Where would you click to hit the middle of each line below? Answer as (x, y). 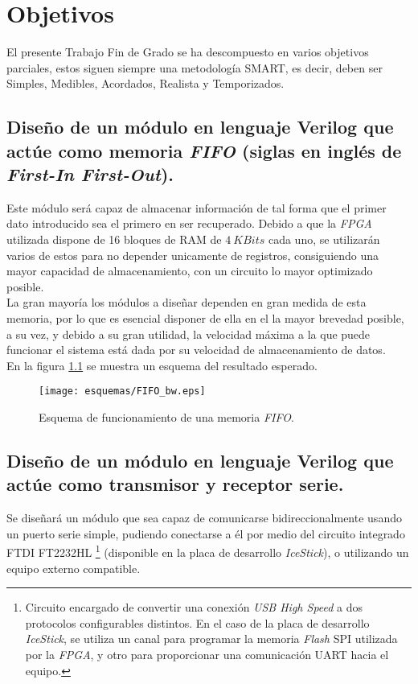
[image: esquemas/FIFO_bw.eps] (122, 391)
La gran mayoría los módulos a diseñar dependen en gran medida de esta (186, 302)
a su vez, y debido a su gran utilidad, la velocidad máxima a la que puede (189, 334)
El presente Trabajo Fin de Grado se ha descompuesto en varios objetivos (188, 52)
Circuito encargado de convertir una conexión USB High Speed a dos (194, 607)
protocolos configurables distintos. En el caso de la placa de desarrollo (197, 622)
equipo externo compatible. (74, 568)
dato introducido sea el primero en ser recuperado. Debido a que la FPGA (189, 223)
